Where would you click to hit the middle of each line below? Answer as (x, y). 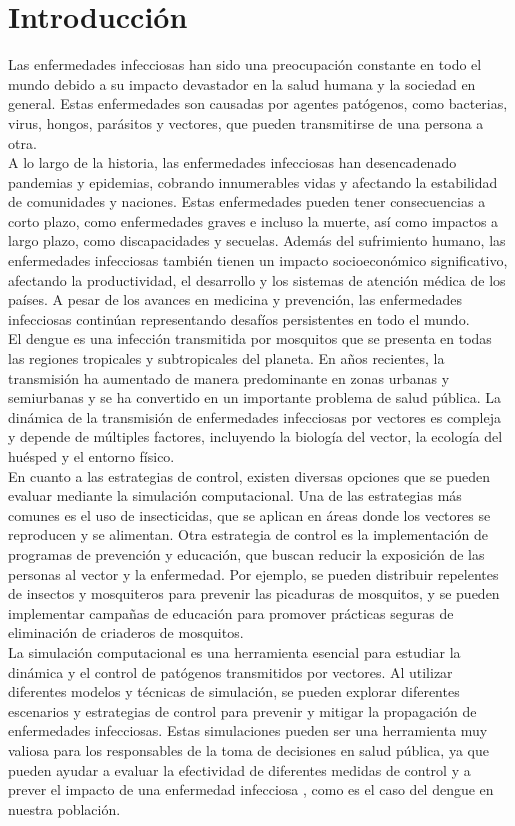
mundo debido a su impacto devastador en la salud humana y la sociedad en (242, 83)
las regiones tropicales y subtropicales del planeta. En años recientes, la (226, 358)
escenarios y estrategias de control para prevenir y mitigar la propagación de (242, 710)
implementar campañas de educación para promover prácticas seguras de (231, 612)
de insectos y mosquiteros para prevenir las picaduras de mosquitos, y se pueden (254, 593)
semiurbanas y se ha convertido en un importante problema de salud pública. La (255, 397)
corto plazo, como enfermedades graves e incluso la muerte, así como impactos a (253, 220)
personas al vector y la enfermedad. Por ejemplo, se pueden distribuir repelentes (253, 573)
